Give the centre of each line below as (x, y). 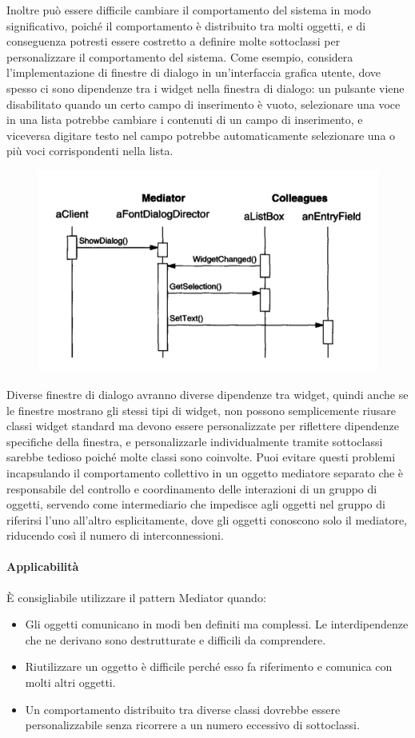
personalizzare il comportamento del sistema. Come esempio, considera (180, 56)
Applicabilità (43, 566)
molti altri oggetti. (70, 682)
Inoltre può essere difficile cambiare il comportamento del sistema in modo (189, 10)
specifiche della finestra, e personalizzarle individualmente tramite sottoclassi (195, 441)
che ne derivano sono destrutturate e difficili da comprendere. (176, 639)
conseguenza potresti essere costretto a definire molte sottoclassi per (174, 41)
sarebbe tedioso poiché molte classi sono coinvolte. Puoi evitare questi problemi (201, 457)
